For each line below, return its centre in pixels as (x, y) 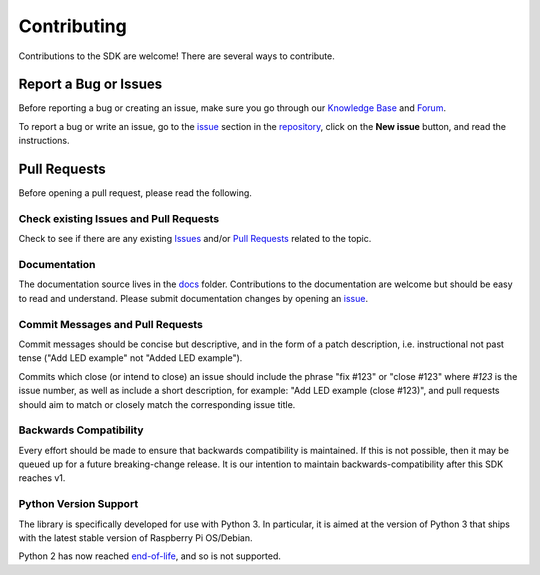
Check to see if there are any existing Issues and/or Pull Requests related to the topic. (195, 239)
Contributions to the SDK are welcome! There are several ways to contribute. (176, 56)
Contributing (72, 26)
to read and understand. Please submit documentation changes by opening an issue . (193, 298)
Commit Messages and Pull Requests (111, 324)
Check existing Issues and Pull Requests (119, 218)
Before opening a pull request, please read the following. (135, 193)
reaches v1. (42, 478)
